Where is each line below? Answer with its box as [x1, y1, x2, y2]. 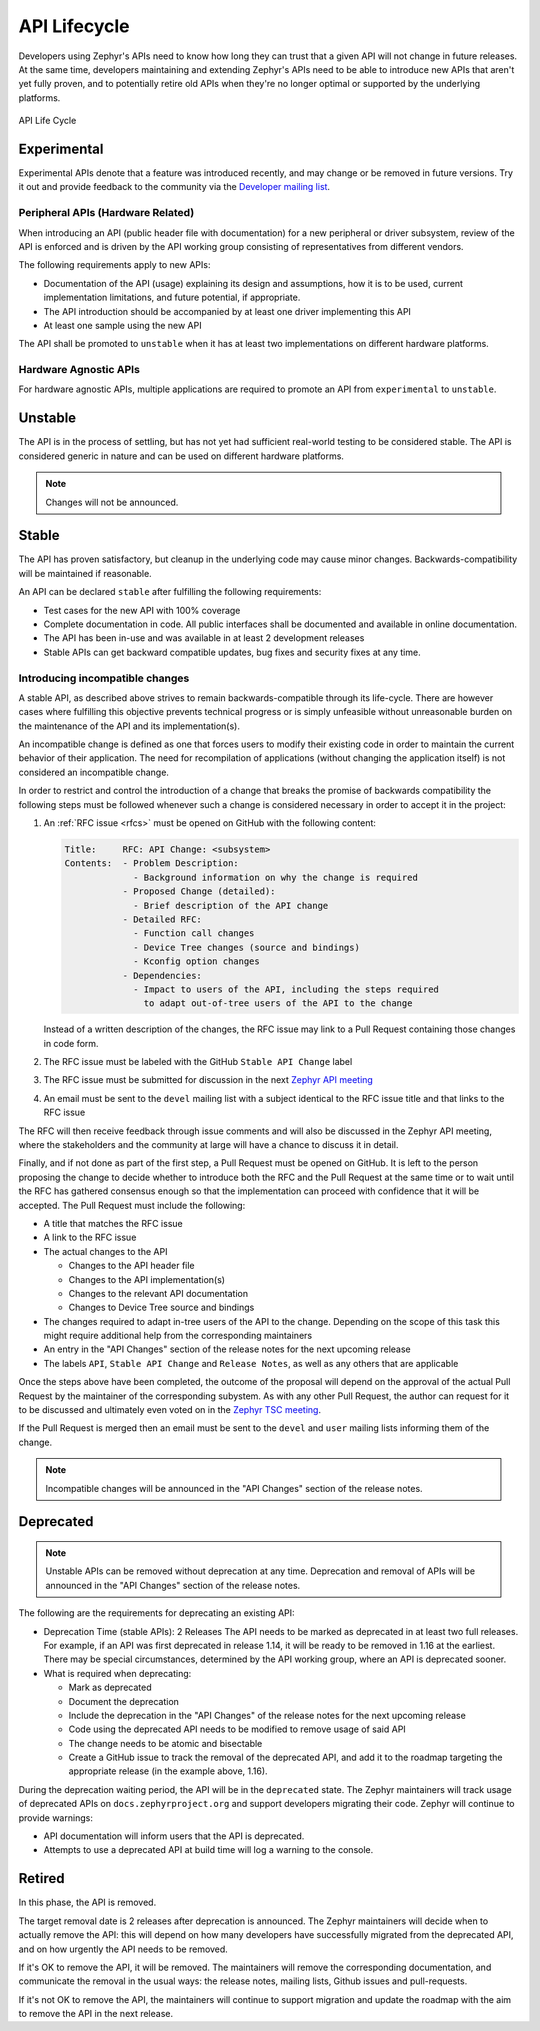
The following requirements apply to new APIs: [18, 259, 211, 271]
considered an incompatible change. [18, 766, 170, 778]
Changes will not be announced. [45, 496, 179, 508]
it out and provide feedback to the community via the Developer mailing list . [18, 181, 330, 193]
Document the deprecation [68, 1695, 180, 1707]
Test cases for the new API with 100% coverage [43, 604, 241, 616]
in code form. [43, 1037, 99, 1049]
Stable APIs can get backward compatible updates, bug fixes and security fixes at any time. [43, 646, 421, 658]
